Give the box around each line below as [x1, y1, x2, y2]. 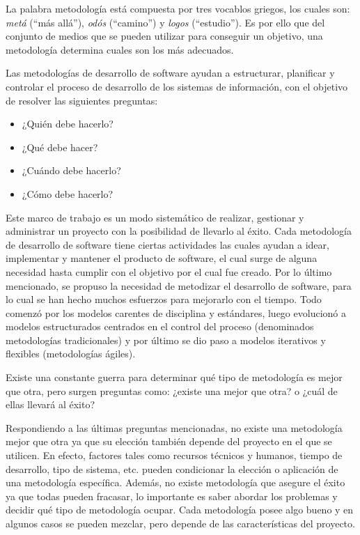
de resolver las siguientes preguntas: [6, 93, 158, 107]
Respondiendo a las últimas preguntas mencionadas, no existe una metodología [6, 420, 343, 435]
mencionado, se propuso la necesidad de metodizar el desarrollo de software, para [6, 278, 352, 293]
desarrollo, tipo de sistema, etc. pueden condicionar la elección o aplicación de [6, 461, 338, 476]
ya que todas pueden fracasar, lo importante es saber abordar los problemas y [6, 488, 338, 503]
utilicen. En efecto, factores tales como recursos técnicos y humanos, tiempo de [6, 448, 343, 463]
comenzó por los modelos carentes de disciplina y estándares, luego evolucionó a [6, 305, 346, 320]
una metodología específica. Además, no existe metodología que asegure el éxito [6, 475, 345, 490]
